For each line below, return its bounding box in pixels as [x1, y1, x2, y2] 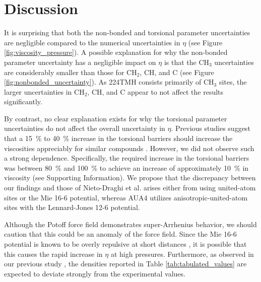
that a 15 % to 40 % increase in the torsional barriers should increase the [4, 133, 233, 144]
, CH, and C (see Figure [140, 66, 214, 77]
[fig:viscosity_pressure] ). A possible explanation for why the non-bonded [4, 47, 228, 57]
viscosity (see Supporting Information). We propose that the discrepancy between [4, 172, 256, 183]
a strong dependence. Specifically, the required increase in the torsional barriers [4, 153, 249, 163]
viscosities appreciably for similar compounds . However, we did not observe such [4, 143, 254, 153]
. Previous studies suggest [171, 123, 250, 133]
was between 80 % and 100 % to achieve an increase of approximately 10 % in [4, 162, 249, 173]
